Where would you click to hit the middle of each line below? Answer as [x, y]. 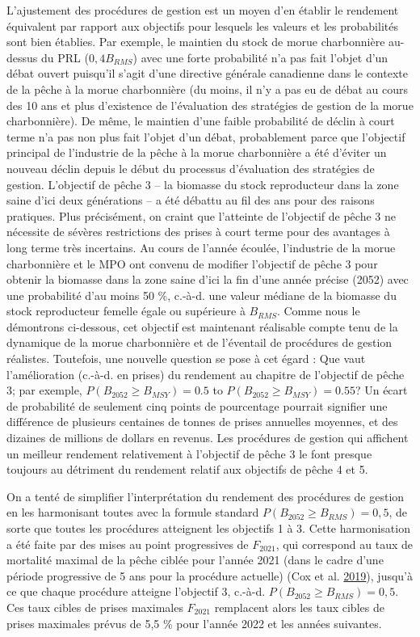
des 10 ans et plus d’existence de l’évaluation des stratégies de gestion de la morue [210, 105]
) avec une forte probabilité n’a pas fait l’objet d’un [260, 57]
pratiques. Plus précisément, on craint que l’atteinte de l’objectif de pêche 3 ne [201, 215]
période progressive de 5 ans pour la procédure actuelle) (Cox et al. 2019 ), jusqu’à [210, 575]
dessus [22, 57]
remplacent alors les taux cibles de [299, 607]
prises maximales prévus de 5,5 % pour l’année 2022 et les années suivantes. [194, 623]
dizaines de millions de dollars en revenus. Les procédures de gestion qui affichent [208, 438]
